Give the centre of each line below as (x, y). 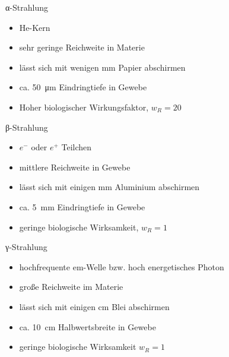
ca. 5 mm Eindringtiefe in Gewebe (82, 206)
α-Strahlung (27, 7)
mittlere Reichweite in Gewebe (75, 167)
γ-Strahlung (26, 247)
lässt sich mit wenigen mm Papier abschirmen (102, 67)
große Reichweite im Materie (71, 287)
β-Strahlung (27, 127)
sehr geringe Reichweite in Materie (82, 47)
